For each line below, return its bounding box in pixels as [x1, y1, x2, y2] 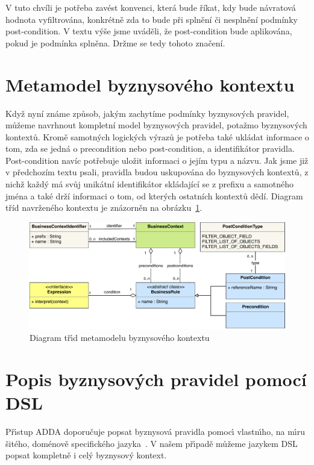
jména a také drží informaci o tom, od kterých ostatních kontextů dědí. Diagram [5, 189, 303, 202]
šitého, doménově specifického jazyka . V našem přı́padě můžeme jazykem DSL [5, 437, 298, 449]
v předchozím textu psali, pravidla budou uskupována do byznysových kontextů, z [5, 166, 309, 178]
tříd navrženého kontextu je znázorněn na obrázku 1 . [5, 201, 203, 214]
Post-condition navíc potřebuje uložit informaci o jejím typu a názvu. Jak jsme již [5, 154, 309, 166]
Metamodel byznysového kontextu [5, 72, 295, 96]
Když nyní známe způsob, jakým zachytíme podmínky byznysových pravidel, [5, 107, 289, 119]
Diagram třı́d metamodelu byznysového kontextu [30, 331, 210, 344]
